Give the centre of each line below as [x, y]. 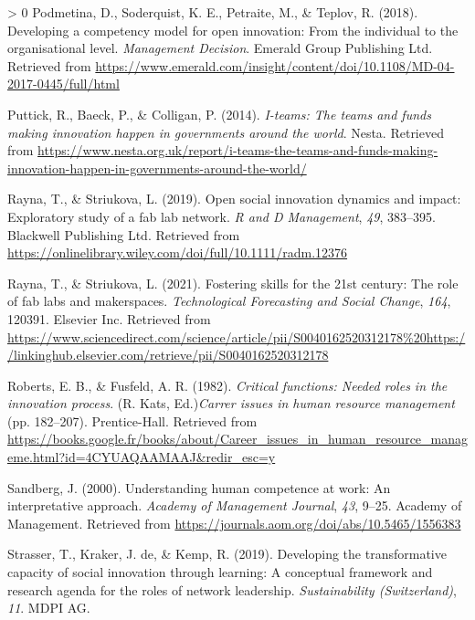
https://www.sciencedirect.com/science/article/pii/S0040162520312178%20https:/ [237, 336]
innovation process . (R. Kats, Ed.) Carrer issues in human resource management [231, 403]
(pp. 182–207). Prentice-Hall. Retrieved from [132, 420]
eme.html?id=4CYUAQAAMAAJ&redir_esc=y [142, 457]
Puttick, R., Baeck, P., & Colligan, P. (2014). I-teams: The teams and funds [219, 114]
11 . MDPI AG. [49, 608]
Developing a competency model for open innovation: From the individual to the [233, 30]
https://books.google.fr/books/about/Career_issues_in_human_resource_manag [238, 439]
